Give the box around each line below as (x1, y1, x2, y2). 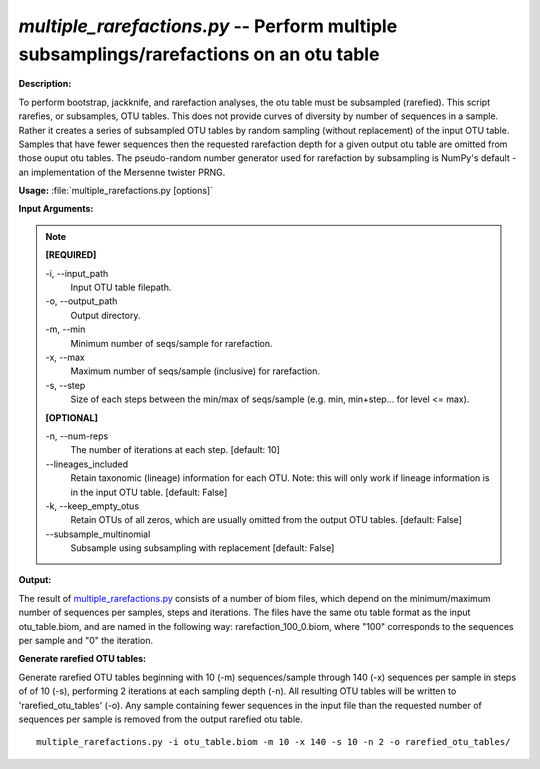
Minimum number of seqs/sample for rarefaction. (70, 337, 274, 349)
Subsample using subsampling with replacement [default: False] (70, 542, 335, 554)
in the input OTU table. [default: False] (70, 486, 228, 498)
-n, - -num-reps (45, 430, 109, 442)
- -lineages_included (45, 458, 129, 470)
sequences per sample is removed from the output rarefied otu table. (18, 713, 304, 725)
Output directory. (70, 309, 141, 321)
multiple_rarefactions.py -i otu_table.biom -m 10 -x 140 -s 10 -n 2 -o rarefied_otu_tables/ (36, 736, 511, 748)
